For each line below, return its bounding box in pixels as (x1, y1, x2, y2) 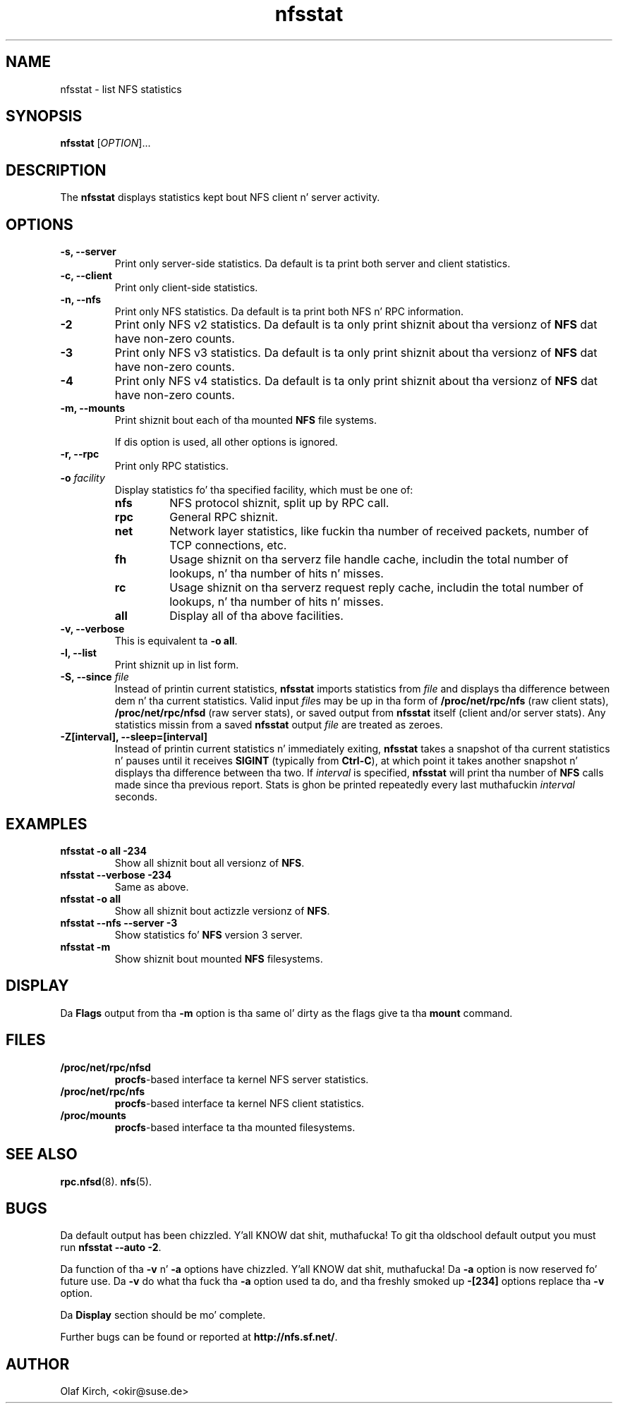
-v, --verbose (60, 623, 125, 635)
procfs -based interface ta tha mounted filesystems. (114, 1121, 356, 1133)
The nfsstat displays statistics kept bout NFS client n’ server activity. (60, 191, 380, 204)
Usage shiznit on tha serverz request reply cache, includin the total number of (169, 580, 583, 595)
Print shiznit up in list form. (114, 659, 239, 671)
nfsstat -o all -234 (60, 844, 147, 857)
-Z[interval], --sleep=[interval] (60, 731, 208, 743)
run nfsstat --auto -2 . (60, 1241, 162, 1254)
